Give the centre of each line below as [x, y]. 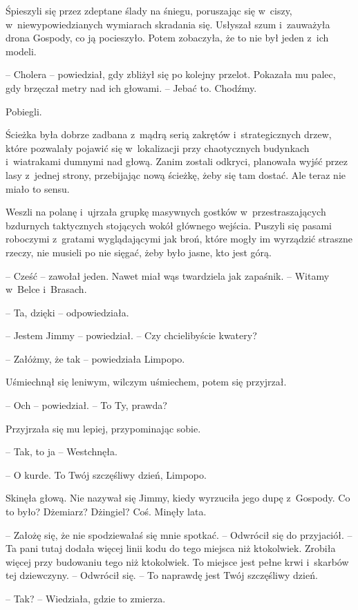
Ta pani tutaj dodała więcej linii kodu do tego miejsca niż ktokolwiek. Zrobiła [171, 548]
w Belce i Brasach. [46, 289]
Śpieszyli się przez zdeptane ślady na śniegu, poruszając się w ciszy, [149, 10]
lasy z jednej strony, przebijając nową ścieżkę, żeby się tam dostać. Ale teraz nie [176, 174]
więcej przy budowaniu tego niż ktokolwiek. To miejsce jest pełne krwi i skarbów [177, 561]
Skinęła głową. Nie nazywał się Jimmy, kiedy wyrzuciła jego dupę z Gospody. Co [178, 498]
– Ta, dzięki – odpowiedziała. [67, 312]
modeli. [21, 51]
